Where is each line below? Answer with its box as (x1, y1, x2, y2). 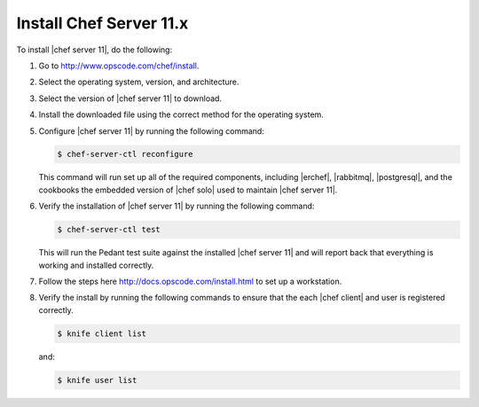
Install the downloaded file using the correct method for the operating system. (38, 109, 324, 120)
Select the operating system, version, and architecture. (38, 76, 239, 88)
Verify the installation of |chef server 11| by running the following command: (38, 200, 315, 212)
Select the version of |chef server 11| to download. (38, 93, 222, 104)
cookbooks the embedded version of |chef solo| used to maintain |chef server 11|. (38, 184, 338, 195)
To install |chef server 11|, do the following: (16, 44, 173, 55)
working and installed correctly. (38, 260, 154, 270)
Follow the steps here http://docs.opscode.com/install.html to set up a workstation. (38, 276, 342, 286)
